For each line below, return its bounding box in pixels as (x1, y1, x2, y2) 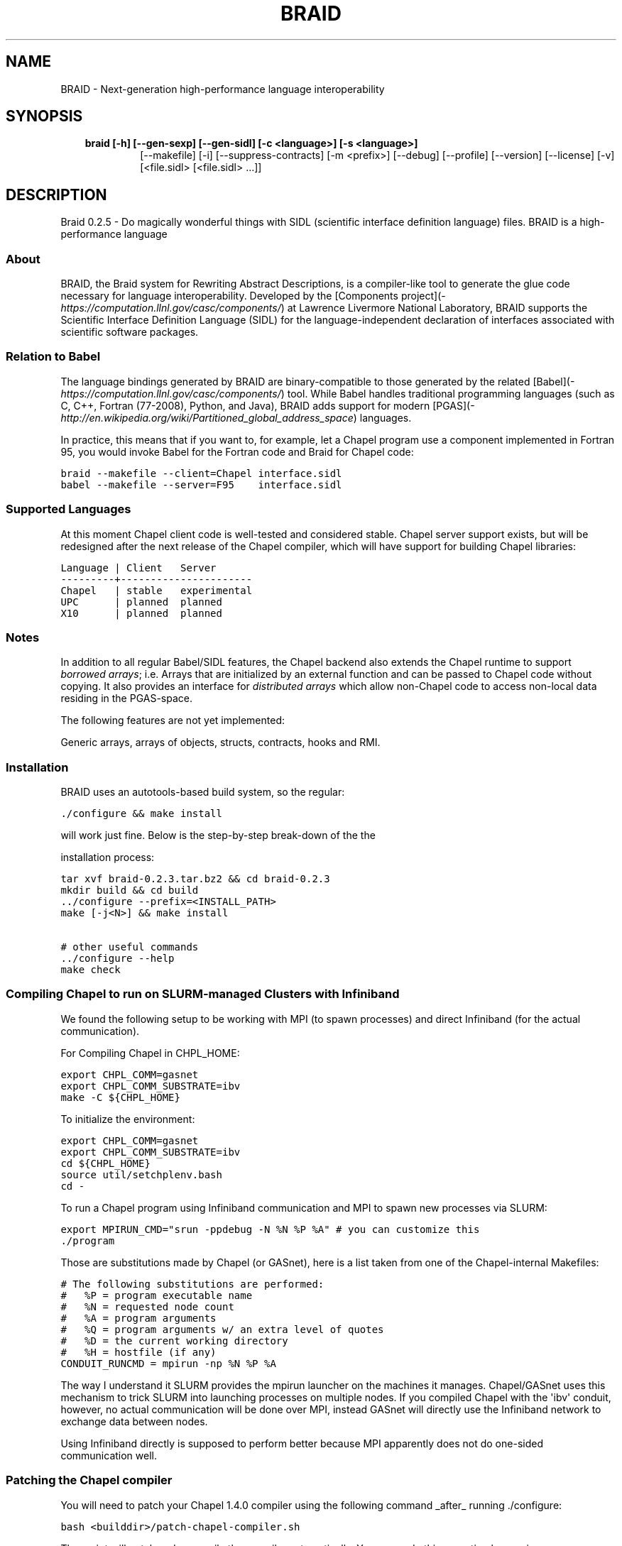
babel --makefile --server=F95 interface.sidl (60, 478, 342, 490)
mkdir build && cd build (60, 884, 199, 897)
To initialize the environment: (60, 1112, 195, 1125)
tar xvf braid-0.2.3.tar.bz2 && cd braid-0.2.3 (60, 873, 330, 885)
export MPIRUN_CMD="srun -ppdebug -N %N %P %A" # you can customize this (60, 1223, 480, 1235)
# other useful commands (60, 941, 199, 953)
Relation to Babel (6, 349, 101, 364)
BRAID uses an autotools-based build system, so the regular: (60, 786, 345, 799)
